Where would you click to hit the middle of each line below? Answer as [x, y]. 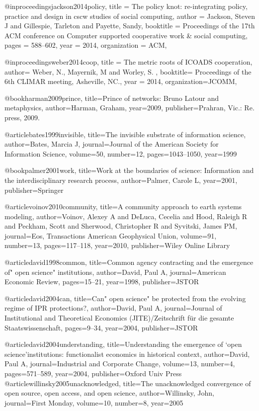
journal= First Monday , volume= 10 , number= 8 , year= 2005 [94, 402]
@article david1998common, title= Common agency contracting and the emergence [129, 262]
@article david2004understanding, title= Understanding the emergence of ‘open [123, 344]
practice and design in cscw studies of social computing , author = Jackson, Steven [130, 16]
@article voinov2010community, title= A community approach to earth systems [123, 206]
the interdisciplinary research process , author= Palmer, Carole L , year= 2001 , [121, 180]
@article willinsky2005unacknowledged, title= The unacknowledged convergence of [128, 383]
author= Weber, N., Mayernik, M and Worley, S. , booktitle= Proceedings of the [128, 71]
